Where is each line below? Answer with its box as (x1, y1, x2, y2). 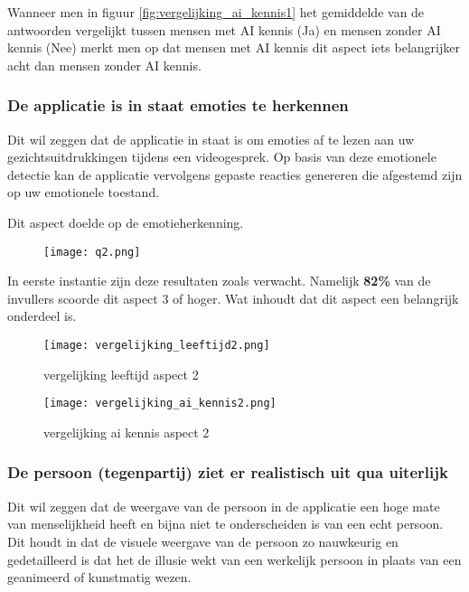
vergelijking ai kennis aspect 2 (43, 422, 210, 441)
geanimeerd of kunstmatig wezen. (7, 568, 192, 587)
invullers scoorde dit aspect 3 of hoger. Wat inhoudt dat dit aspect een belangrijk (7, 288, 459, 307)
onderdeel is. (7, 306, 77, 325)
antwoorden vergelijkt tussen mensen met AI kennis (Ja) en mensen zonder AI (7, 20, 441, 39)
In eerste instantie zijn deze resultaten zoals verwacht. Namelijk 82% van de (7, 271, 431, 290)
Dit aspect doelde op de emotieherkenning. (7, 212, 244, 231)
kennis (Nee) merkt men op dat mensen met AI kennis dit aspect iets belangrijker (7, 38, 460, 57)
